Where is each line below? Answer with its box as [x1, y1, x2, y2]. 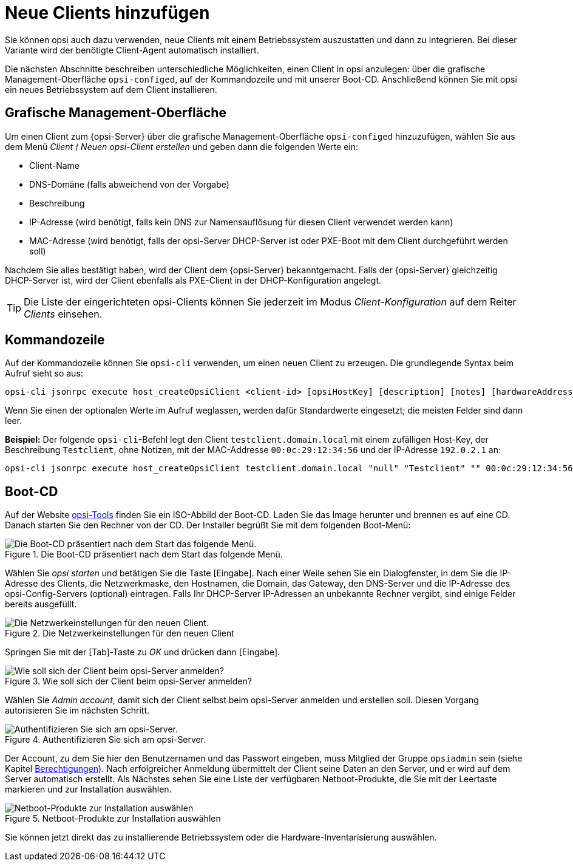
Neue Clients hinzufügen [5, 2, 210, 23]
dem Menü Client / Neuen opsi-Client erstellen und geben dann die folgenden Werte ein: [5, 141, 359, 152]
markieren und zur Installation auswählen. [5, 784, 172, 795]
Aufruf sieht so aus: [5, 368, 83, 379]
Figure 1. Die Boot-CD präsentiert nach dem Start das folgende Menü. [5, 549, 283, 560]
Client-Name [29, 160, 80, 171]
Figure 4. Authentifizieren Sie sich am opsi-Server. [5, 734, 206, 745]
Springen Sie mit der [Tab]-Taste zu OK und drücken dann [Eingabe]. [5, 647, 280, 658]
